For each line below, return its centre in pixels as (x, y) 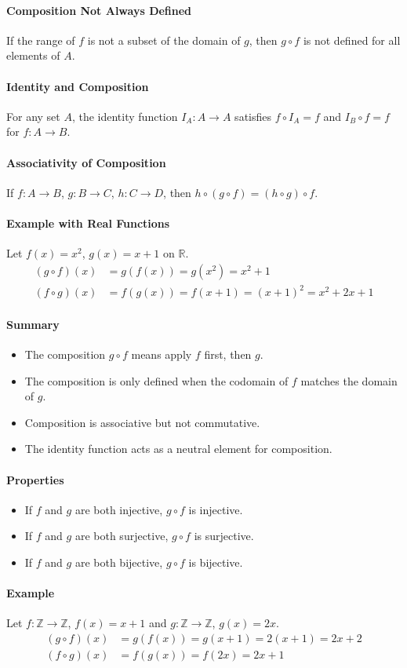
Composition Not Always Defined (99, 10)
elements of (33, 55)
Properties (35, 479)
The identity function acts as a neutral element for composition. (178, 449)
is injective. (216, 509)
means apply (162, 354)
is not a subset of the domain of (164, 40)
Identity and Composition (78, 86)
